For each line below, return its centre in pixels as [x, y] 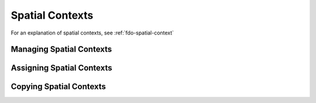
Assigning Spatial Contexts [61, 68]
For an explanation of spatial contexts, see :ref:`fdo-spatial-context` [92, 33]
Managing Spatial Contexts [61, 49]
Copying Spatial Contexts [59, 87]
